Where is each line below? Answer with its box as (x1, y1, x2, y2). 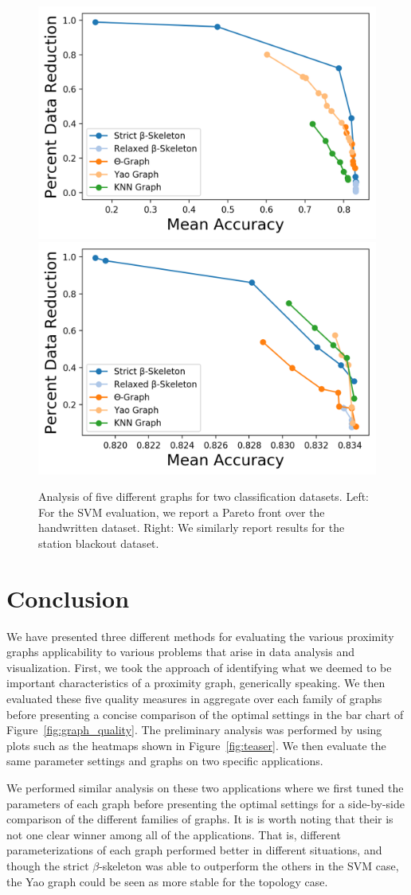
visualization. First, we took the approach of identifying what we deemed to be (6, 659, 392, 675)
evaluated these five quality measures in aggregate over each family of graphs (6, 690, 382, 707)
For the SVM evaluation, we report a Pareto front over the (38, 503, 325, 520)
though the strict (6, 858, 89, 874)
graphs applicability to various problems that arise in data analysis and (6, 643, 354, 660)
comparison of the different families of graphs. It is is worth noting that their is (6, 811, 393, 827)
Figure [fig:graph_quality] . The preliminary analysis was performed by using (6, 721, 382, 738)
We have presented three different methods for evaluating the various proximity (6, 627, 394, 644)
